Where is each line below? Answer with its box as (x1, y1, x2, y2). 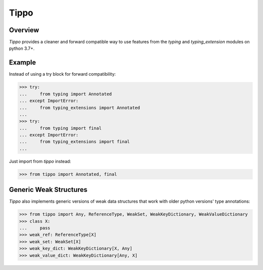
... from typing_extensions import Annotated (19, 105, 140, 110)
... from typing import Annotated (19, 91, 112, 97)
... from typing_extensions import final (19, 139, 130, 145)
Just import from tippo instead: (9, 158, 72, 164)
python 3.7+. (9, 45, 35, 51)
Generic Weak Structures (9, 186, 88, 194)
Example (9, 59, 36, 67)
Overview (9, 26, 39, 34)
